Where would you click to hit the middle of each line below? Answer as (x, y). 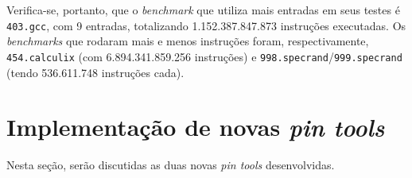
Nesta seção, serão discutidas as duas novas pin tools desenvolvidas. (171, 165)
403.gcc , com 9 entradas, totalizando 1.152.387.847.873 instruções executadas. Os (206, 25)
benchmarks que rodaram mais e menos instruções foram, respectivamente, (188, 41)
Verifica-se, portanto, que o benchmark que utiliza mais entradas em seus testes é (203, 10)
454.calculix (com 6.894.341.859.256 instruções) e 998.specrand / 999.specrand (204, 56)
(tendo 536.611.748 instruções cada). (95, 72)
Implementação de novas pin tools (196, 127)
